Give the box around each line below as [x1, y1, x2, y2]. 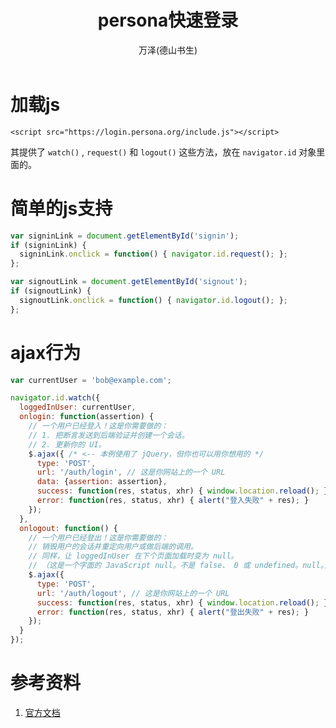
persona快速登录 [97, 9, 239, 32]
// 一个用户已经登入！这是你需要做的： [28, 421, 169, 431]
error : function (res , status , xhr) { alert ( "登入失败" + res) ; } [36, 496, 310, 506]
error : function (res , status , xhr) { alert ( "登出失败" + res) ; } [36, 607, 310, 617]
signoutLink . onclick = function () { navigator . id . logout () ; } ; [19, 295, 289, 305]
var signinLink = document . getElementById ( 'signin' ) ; [10, 231, 240, 241]
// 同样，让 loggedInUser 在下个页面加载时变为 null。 [28, 551, 239, 561]
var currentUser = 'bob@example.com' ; [10, 375, 172, 385]
